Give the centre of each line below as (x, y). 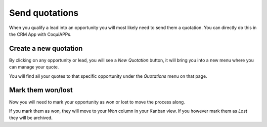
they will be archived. (31, 118)
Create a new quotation (46, 48)
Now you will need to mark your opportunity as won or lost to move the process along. (97, 102)
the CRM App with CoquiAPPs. (40, 34)
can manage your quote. (34, 67)
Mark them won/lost (41, 90)
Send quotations (44, 13)
